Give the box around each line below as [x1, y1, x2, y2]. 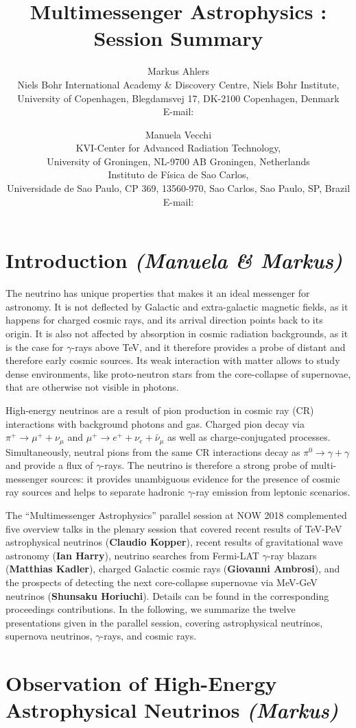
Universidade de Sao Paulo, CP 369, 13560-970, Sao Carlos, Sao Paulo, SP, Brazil [6, 181, 351, 195]
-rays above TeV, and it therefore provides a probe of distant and [71, 339, 346, 354]
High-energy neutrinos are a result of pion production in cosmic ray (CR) [5, 402, 314, 417]
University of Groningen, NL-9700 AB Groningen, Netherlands [47, 154, 310, 168]
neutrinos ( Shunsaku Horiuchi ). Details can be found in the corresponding [5, 588, 329, 603]
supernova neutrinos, [5, 629, 93, 643]
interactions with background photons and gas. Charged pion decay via [5, 416, 305, 430]
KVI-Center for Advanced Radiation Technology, [75, 141, 281, 155]
